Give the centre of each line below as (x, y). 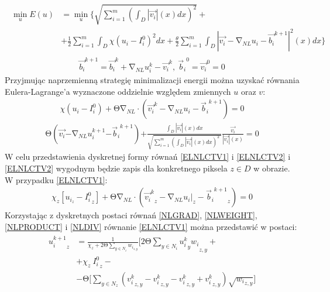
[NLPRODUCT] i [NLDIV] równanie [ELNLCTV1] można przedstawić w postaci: (151, 226)
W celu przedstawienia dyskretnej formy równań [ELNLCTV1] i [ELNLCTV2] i (148, 157)
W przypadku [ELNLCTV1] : (56, 179)
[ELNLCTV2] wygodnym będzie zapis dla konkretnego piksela (116, 168)
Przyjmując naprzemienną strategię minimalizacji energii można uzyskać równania (152, 80)
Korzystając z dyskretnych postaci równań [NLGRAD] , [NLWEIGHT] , (131, 215)
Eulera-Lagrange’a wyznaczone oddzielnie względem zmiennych (118, 91)
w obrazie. (272, 168)
